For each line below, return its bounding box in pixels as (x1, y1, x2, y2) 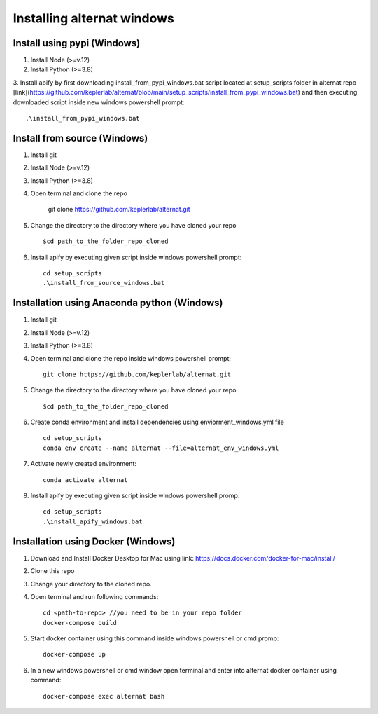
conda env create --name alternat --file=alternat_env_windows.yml (43, 444, 279, 452)
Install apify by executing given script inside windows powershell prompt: (30, 253, 242, 261)
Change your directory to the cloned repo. (30, 579, 152, 588)
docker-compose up (43, 650, 106, 659)
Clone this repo (30, 567, 75, 575)
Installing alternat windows (13, 11, 174, 26)
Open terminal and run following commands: (30, 592, 159, 600)
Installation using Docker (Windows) (13, 535, 176, 547)
